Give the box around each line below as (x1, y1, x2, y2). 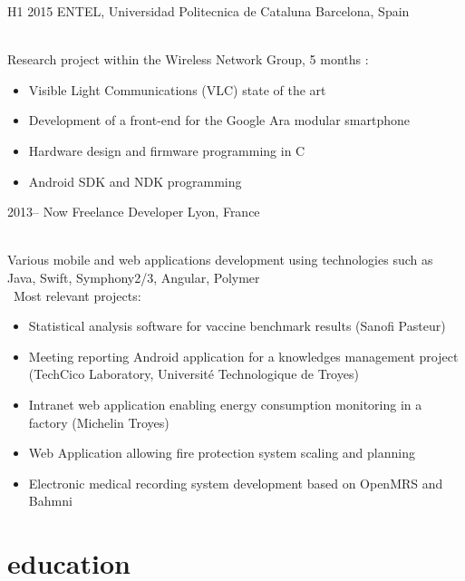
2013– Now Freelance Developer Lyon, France (7, 202, 260, 221)
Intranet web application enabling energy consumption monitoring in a (28, 394, 422, 413)
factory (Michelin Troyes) (28, 412, 170, 431)
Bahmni (28, 491, 73, 510)
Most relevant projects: (13, 286, 141, 305)
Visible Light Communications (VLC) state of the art (28, 80, 326, 99)
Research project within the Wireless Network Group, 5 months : (7, 50, 369, 69)
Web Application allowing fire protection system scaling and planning (28, 443, 415, 462)
